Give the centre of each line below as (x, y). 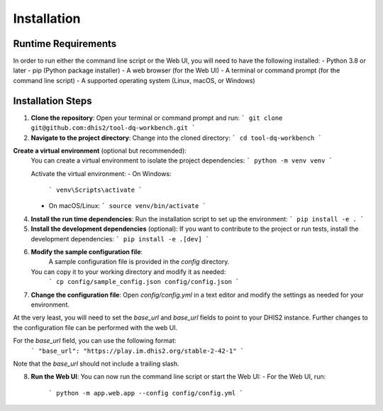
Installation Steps (52, 100)
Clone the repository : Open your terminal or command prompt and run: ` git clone (157, 118)
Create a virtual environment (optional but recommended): (100, 150)
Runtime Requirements (65, 44)
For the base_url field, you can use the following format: (95, 341)
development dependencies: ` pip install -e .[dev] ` (120, 239)
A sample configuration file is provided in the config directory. (139, 262)
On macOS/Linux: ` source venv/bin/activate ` (128, 206)
